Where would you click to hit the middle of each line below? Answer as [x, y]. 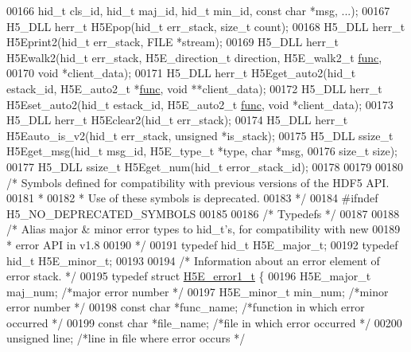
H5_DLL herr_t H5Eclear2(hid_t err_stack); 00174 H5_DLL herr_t [177, 120]
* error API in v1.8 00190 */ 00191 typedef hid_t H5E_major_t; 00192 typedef [202, 244]
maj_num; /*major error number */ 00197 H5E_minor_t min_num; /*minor [198, 291]
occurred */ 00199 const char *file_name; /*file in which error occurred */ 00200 [204, 322]
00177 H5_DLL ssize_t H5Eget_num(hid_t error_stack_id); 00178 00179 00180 [205, 166]
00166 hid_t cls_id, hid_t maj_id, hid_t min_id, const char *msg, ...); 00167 [198, 10]
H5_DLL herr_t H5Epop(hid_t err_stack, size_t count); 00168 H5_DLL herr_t [206, 26]
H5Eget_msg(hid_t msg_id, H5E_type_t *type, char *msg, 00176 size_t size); [202, 151]
